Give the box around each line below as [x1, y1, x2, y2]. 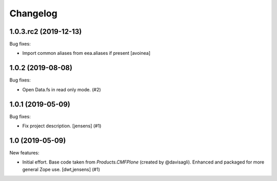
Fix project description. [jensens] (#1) [22, 123, 102, 129]
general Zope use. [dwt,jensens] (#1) [22, 166, 100, 172]
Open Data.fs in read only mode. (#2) [22, 86, 101, 92]
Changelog [9, 8, 57, 19]
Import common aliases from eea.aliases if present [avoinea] [22, 50, 151, 56]
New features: [9, 149, 39, 156]
